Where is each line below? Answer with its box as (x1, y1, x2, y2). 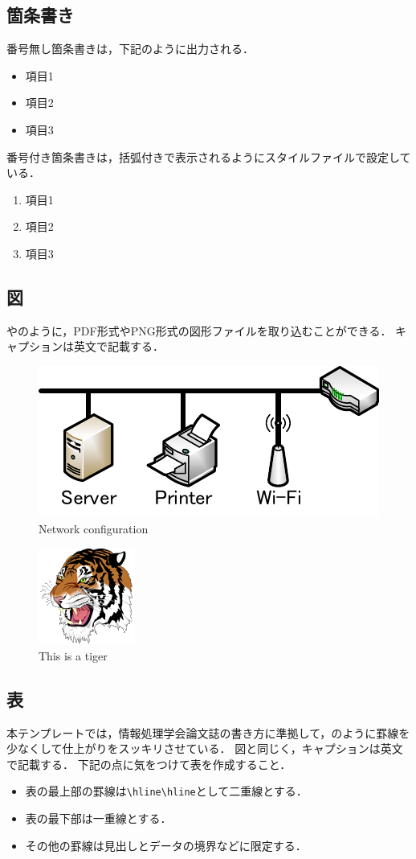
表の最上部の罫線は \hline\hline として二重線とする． (25, 783, 308, 799)
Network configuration (39, 520, 149, 536)
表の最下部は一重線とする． (25, 809, 172, 826)
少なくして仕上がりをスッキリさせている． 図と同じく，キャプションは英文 (6, 740, 403, 757)
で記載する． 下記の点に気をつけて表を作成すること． (6, 755, 292, 772)
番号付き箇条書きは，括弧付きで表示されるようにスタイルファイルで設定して (6, 148, 411, 165)
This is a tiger (39, 647, 108, 664)
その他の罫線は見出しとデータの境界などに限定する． (25, 836, 307, 853)
